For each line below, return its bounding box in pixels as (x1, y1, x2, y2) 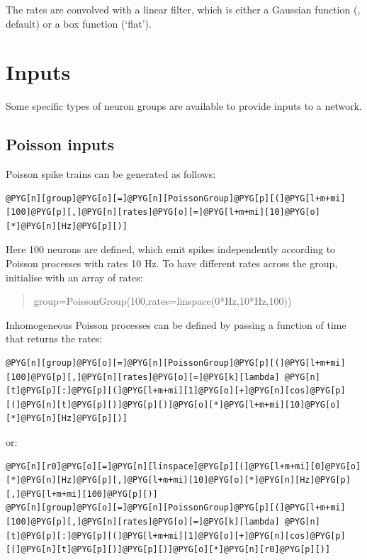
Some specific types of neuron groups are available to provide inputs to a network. (6, 99, 362, 113)
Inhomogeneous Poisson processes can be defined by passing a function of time (6, 317, 346, 332)
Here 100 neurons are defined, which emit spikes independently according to (6, 242, 336, 257)
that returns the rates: (6, 331, 103, 346)
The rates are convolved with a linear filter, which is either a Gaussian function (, (6, 2, 361, 16)
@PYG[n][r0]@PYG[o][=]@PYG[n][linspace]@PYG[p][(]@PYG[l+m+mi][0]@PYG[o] (6, 461, 361, 471)
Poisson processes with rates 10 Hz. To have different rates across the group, (6, 256, 338, 271)
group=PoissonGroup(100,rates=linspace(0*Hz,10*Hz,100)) (33, 293, 292, 308)
